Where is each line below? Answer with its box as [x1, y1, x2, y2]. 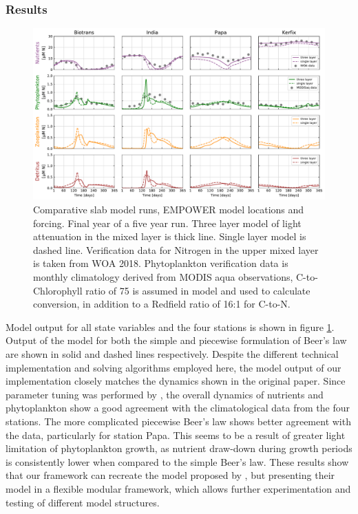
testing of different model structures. [6, 495, 160, 509]
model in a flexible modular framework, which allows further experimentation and [6, 481, 351, 495]
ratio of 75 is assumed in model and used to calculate [85, 283, 310, 297]
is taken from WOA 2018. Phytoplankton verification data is [33, 256, 288, 270]
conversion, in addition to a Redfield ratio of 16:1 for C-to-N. [33, 297, 291, 311]
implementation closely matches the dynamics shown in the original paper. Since [6, 374, 346, 388]
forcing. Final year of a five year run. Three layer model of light [33, 215, 302, 230]
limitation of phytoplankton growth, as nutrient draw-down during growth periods [6, 441, 352, 456]
